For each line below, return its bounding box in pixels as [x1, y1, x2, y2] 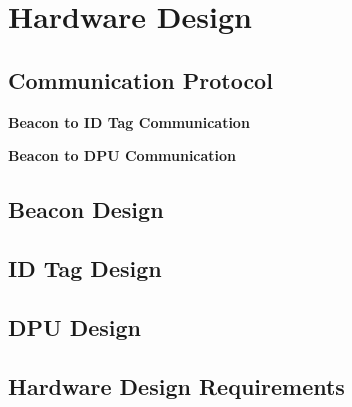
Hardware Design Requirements [8, 370, 345, 401]
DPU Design [8, 311, 141, 342]
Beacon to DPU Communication [8, 145, 237, 166]
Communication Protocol [8, 64, 273, 95]
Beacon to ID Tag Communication [8, 111, 250, 132]
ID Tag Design [8, 252, 162, 283]
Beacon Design [8, 194, 164, 225]
